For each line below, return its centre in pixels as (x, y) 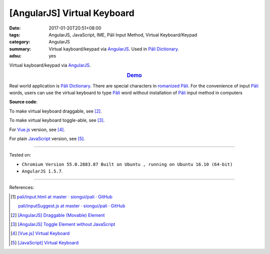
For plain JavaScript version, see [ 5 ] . (47, 138)
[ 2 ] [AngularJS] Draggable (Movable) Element (58, 215)
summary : (20, 49)
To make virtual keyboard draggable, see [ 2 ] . (55, 111)
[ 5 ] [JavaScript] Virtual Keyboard (45, 242)
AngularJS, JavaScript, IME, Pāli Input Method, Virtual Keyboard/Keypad (123, 34)
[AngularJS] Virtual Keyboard (72, 13)
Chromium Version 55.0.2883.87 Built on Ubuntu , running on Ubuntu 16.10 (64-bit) (127, 164)
